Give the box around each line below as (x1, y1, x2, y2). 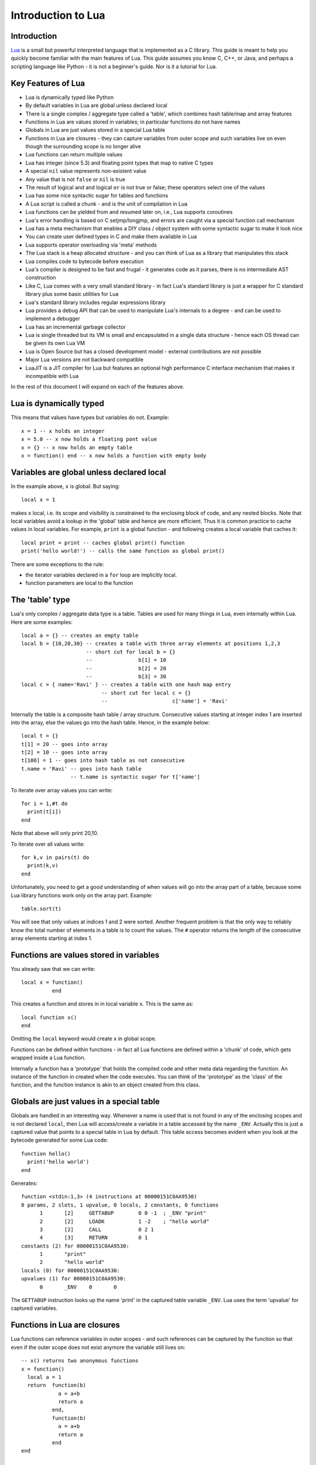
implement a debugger (25, 315, 80, 322)
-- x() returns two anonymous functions (21, 1357, 139, 1364)
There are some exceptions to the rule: (11, 560, 105, 568)
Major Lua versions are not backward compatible (25, 356, 143, 363)
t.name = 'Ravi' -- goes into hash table (21, 765, 142, 772)
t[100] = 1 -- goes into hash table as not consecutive (21, 757, 185, 764)
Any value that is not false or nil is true (25, 176, 126, 183)
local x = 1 (21, 496, 56, 503)
